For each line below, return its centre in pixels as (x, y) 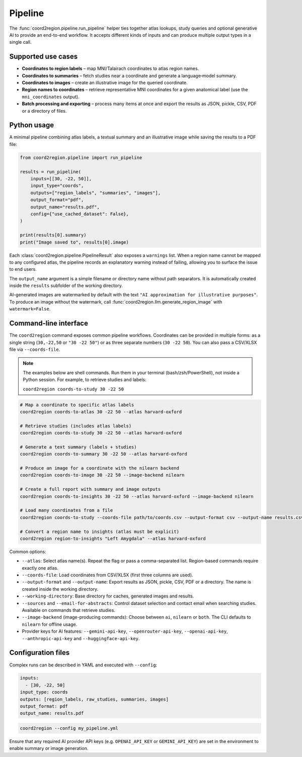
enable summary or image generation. (49, 748)
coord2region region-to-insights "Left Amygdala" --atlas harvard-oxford (113, 538)
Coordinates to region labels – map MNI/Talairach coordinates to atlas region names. (110, 68)
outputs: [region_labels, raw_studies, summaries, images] (94, 699)
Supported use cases (44, 57)
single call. (20, 42)
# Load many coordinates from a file (66, 510)
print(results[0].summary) (53, 235)
